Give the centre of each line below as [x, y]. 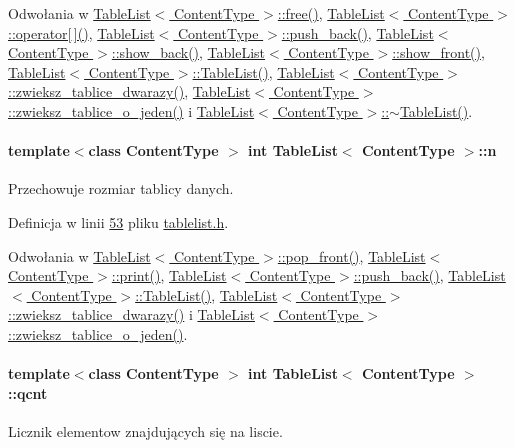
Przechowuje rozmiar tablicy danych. [121, 188]
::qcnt [28, 392]
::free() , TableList [331, 13]
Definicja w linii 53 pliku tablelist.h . [118, 221]
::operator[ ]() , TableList [81, 32]
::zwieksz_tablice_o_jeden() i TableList [131, 110]
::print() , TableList [169, 275]
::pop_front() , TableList [351, 255]
